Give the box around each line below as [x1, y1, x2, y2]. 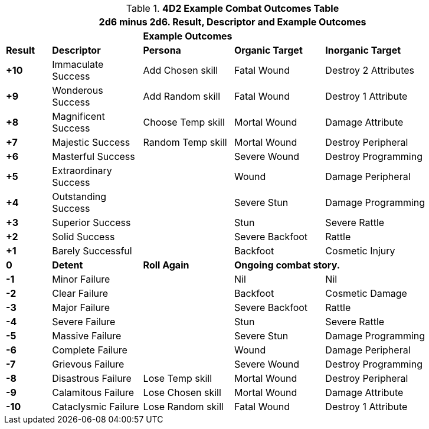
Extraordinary [52, 165, 112, 176]
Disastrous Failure [52, 372, 132, 384]
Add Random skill [143, 90, 221, 102]
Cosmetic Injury [325, 245, 395, 257]
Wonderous [52, 84, 103, 96]
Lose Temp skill [143, 372, 212, 384]
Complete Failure [52, 344, 127, 356]
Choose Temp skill [143, 116, 225, 128]
